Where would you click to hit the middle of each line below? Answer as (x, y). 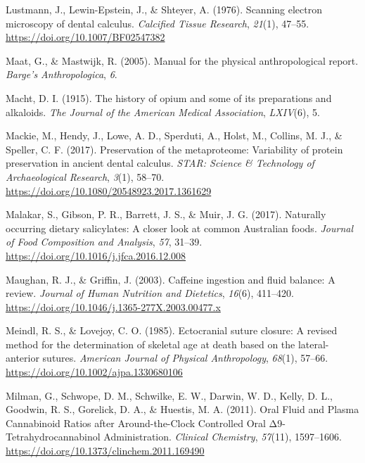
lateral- (313, 344)
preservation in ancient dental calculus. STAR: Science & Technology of (160, 163)
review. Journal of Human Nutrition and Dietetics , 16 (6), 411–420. (150, 293)
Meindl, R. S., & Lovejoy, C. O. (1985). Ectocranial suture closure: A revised (172, 330)
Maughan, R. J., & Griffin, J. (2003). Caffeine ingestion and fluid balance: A (171, 279)
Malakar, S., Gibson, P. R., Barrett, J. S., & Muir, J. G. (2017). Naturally (166, 214)
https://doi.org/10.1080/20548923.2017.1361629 (109, 190)
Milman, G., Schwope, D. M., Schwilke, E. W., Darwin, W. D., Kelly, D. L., (169, 395)
